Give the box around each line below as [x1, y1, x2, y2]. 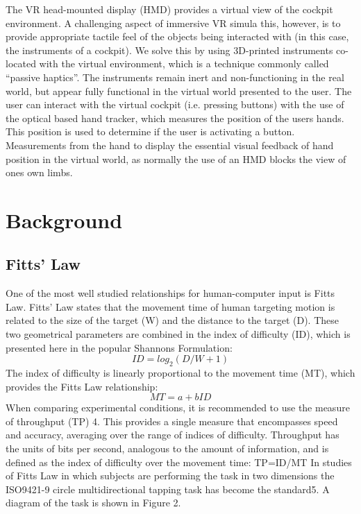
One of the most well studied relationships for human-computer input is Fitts [6, 286, 335, 300]
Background [6, 205, 123, 234]
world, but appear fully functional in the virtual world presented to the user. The [6, 83, 352, 98]
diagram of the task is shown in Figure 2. [6, 495, 181, 510]
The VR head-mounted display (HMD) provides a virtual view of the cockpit [6, 2, 333, 16]
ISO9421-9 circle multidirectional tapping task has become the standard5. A [6, 481, 330, 496]
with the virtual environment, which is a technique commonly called [39, 56, 329, 71]
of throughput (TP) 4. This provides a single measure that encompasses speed [6, 413, 338, 428]
